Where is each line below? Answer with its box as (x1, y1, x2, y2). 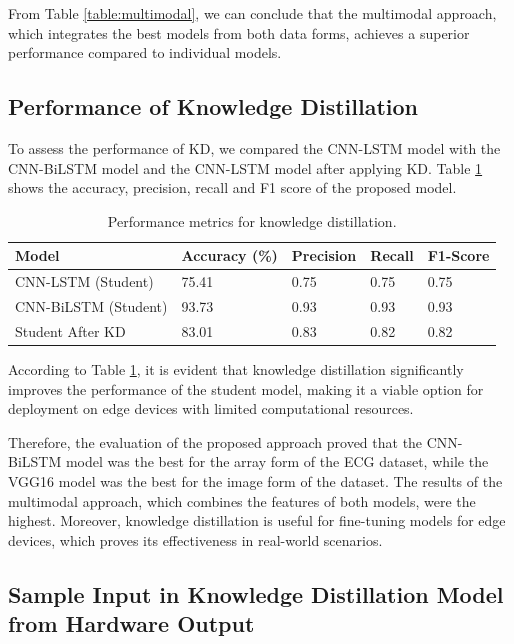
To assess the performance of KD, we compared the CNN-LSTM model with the (8, 137, 501, 158)
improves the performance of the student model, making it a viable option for (8, 378, 484, 399)
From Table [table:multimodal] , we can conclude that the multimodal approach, (8, 3, 497, 23)
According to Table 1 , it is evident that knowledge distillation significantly (8, 358, 464, 379)
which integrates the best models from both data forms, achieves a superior (8, 22, 470, 43)
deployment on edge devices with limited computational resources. (8, 398, 414, 419)
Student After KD (15, 320, 126, 341)
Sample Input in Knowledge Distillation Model (8, 578, 504, 609)
